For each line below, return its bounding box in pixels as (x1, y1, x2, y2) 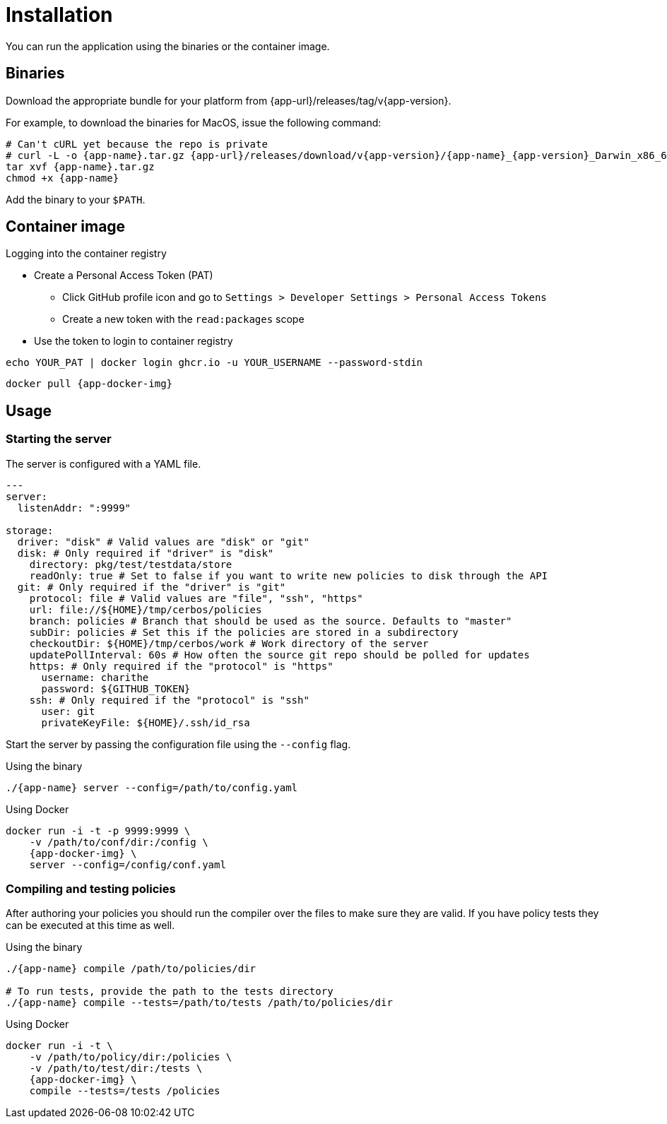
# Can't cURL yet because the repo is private (6, 138, 268, 150)
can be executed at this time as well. (6, 919, 175, 932)
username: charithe (41, 671, 149, 683)
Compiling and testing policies (6, 882, 176, 897)
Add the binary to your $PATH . (6, 193, 146, 206)
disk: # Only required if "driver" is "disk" (17, 547, 274, 559)
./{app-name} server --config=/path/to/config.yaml (6, 781, 298, 793)
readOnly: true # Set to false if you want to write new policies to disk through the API (29, 569, 548, 581)
